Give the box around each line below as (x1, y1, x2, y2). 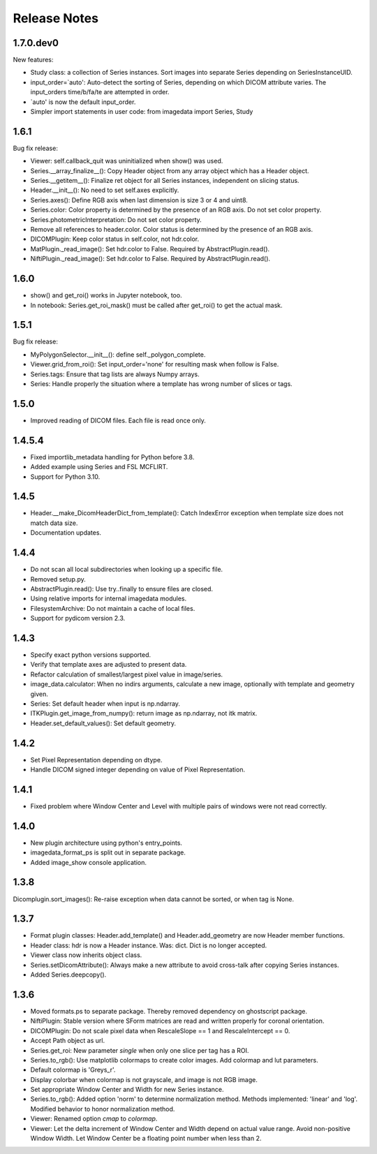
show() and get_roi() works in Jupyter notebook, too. (30, 291, 182, 299)
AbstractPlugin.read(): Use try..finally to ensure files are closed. (30, 584, 213, 593)
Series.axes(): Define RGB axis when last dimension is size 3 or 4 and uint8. (30, 195, 248, 204)
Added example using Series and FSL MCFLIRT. (30, 463, 168, 471)
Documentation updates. (30, 528, 101, 537)
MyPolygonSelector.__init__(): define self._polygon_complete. (30, 350, 206, 359)
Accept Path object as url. (30, 1037, 105, 1045)
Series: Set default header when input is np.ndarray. (30, 699, 181, 708)
